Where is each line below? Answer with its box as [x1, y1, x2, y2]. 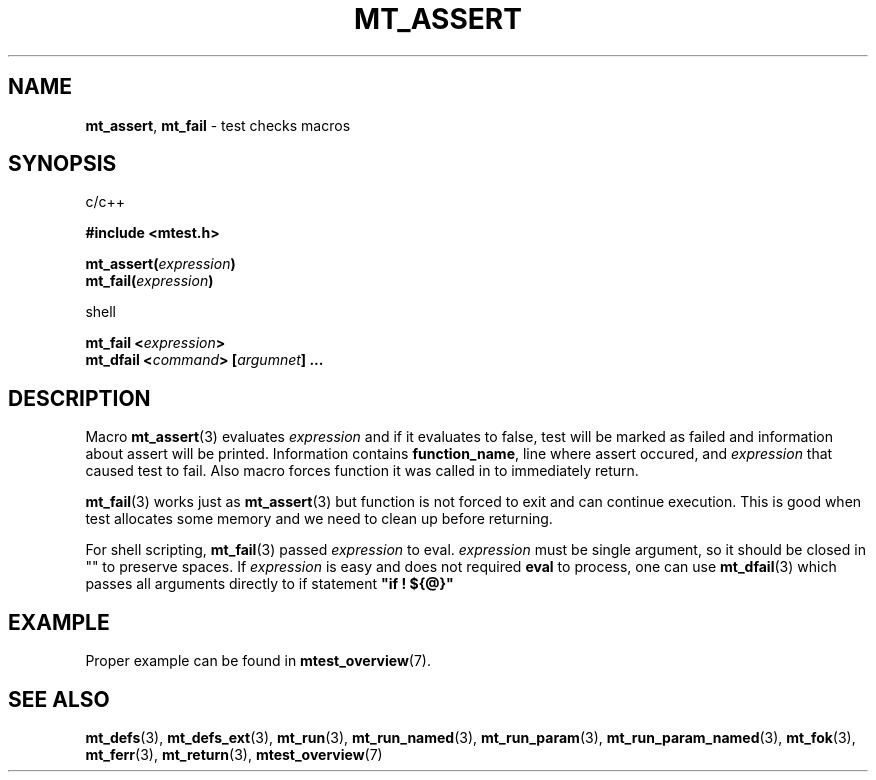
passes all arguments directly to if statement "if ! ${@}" [85, 575, 454, 593]
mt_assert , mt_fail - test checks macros [85, 116, 351, 134]
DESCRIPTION [8, 385, 151, 411]
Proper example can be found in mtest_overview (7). [85, 652, 431, 670]
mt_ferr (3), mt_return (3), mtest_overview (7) [85, 745, 383, 763]
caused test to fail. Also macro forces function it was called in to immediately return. [85, 462, 639, 480]
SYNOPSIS [8, 151, 117, 177]
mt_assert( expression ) [85, 255, 236, 273]
